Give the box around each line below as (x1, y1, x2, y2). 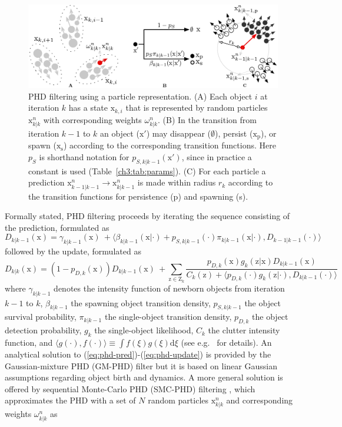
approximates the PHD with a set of (5, 394, 136, 406)
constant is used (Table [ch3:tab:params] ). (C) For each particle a (28, 164, 266, 177)
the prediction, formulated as (5, 221, 109, 233)
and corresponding (226, 394, 293, 406)
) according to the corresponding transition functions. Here (63, 139, 276, 151)
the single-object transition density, (104, 310, 232, 323)
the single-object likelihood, (94, 324, 194, 336)
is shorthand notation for (39, 151, 130, 163)
